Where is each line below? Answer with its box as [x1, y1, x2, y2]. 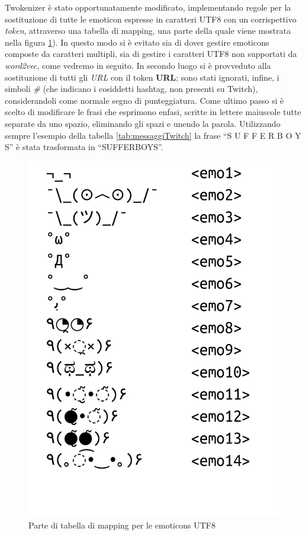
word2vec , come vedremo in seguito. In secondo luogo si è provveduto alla [5, 59, 271, 71]
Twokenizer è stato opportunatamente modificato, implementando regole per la [5, 1, 291, 13]
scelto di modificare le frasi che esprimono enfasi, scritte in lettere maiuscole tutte [5, 106, 301, 118]
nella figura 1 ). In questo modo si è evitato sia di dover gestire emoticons [5, 36, 269, 48]
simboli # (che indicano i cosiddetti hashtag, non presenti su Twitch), [5, 82, 258, 95]
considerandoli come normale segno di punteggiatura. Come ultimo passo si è [5, 94, 284, 106]
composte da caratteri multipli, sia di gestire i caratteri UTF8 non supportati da [5, 47, 297, 60]
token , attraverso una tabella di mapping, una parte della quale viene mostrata [5, 24, 291, 37]
